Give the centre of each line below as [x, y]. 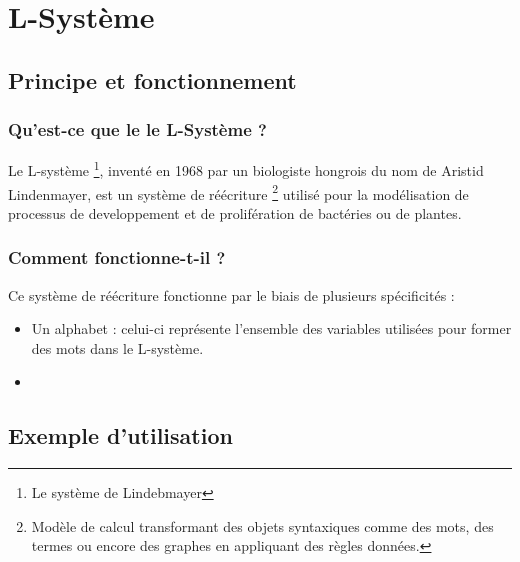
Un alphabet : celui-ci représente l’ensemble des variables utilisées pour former [271, 328]
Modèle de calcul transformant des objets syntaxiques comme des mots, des [262, 525]
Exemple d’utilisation [120, 435]
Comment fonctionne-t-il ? [117, 257]
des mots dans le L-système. [117, 347]
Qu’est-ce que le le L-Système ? [137, 129]
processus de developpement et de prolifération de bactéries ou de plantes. [235, 212]
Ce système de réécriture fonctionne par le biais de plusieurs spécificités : [231, 294]
